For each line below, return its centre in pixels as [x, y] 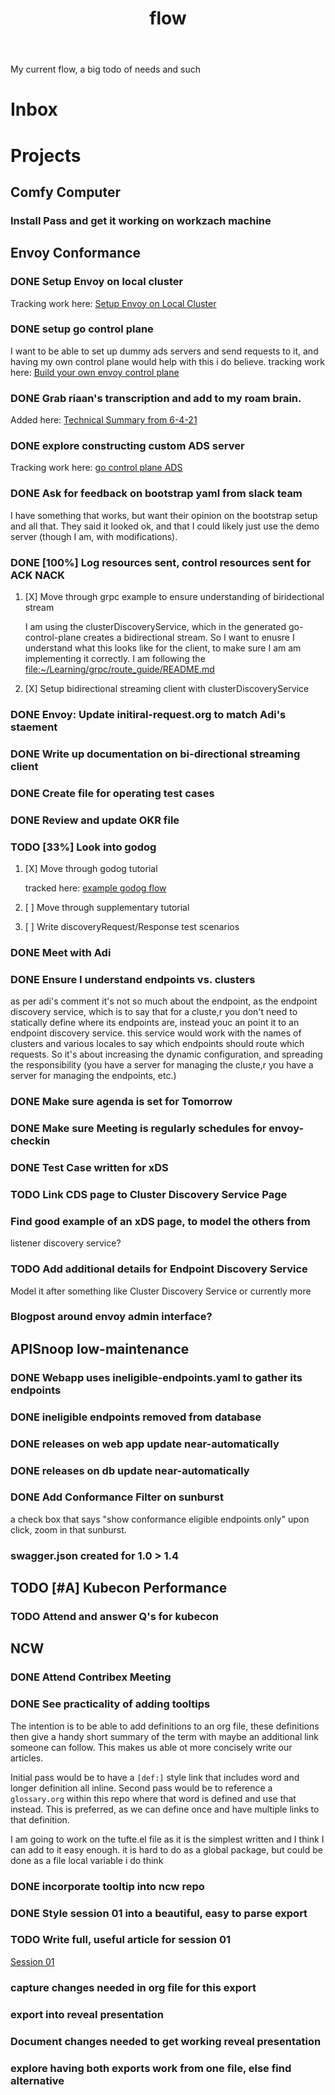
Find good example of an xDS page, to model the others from [160, 1221]
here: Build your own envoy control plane [95, 372]
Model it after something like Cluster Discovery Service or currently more [161, 1291]
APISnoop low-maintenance [100, 1348]
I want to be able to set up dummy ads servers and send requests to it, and [164, 351]
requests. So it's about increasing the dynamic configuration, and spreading [166, 1054]
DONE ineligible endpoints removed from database [136, 1417]
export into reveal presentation [87, 2014]
